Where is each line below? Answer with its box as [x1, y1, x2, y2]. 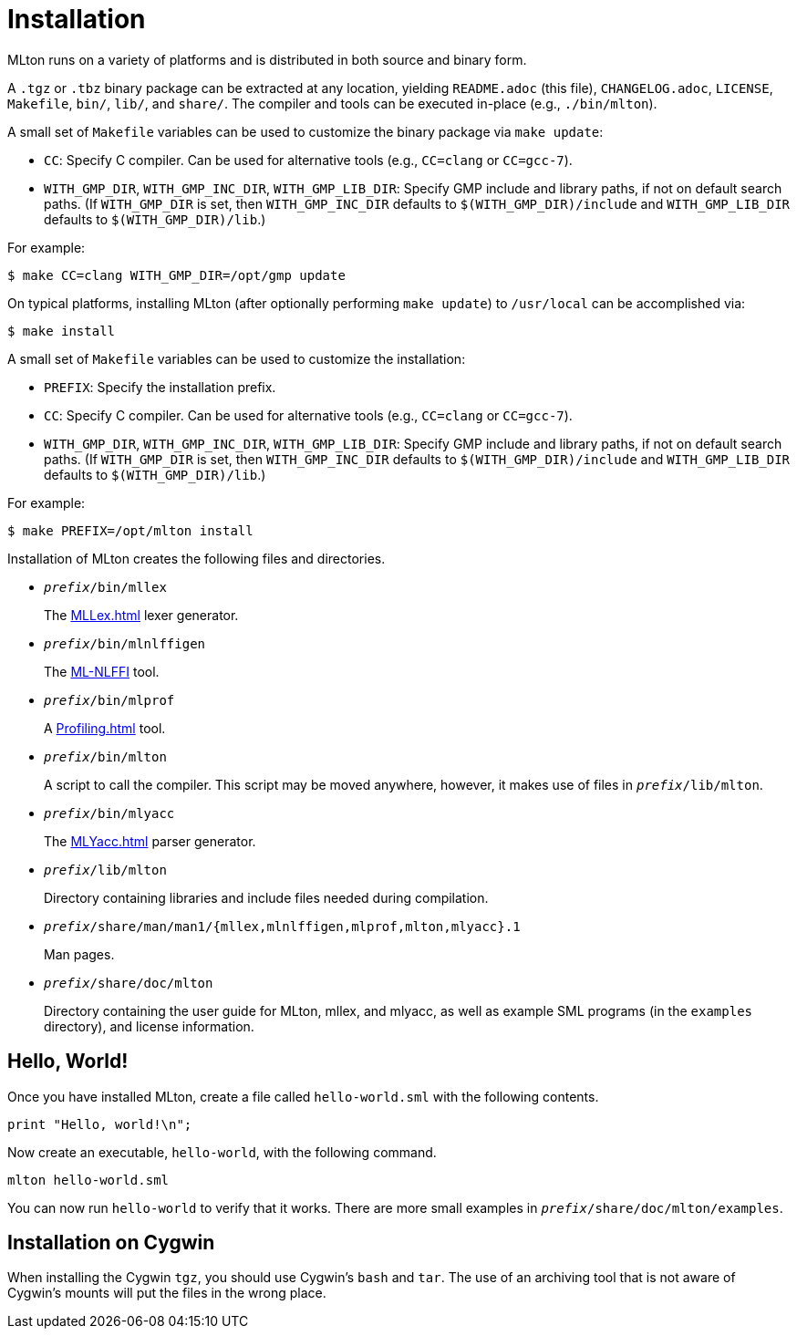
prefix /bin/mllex [44, 579, 167, 595]
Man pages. [44, 946, 115, 962]
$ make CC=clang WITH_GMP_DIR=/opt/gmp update [7, 267, 346, 283]
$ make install [7, 323, 116, 338]
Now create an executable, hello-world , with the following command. [7, 1144, 437, 1160]
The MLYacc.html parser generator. [44, 833, 256, 849]
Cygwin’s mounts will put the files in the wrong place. [7, 1285, 326, 1301]
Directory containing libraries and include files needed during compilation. [44, 889, 489, 906]
